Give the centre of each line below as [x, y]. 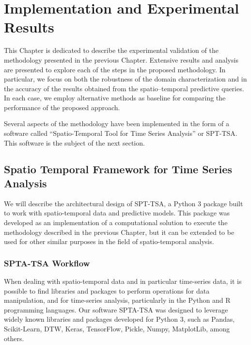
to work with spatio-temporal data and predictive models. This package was [117, 213]
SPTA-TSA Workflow [47, 263]
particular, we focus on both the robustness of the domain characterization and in [125, 79]
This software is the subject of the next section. [74, 142]
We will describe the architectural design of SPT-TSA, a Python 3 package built [124, 203]
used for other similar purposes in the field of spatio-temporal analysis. [109, 241]
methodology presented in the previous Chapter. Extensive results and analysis [121, 59]
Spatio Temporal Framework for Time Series [118, 169]
